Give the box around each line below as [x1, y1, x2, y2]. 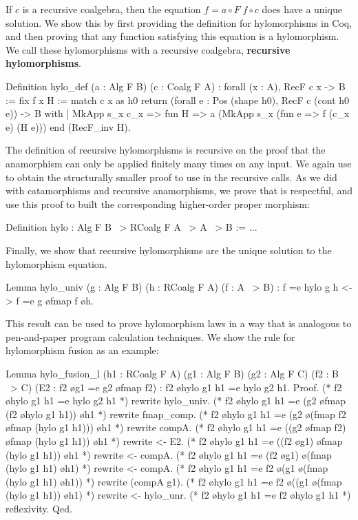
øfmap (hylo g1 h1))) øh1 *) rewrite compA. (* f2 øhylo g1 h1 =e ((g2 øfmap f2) [6, 420, 346, 435]
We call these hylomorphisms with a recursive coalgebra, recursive [6, 42, 291, 56]
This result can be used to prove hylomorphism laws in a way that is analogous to [6, 316, 352, 331]
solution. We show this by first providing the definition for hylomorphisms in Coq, [6, 15, 352, 30]
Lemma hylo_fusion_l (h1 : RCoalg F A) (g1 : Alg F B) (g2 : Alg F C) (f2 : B [6, 366, 339, 381]
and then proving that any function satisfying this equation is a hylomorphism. [6, 29, 339, 43]
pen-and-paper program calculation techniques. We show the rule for [6, 329, 295, 344]
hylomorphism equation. [6, 256, 107, 271]
